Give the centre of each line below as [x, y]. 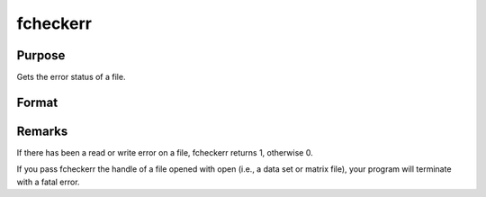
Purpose [41, 55]
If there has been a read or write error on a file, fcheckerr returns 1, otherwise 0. [165, 152]
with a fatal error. [48, 182]
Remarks [42, 131]
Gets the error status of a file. [71, 77]
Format [37, 102]
